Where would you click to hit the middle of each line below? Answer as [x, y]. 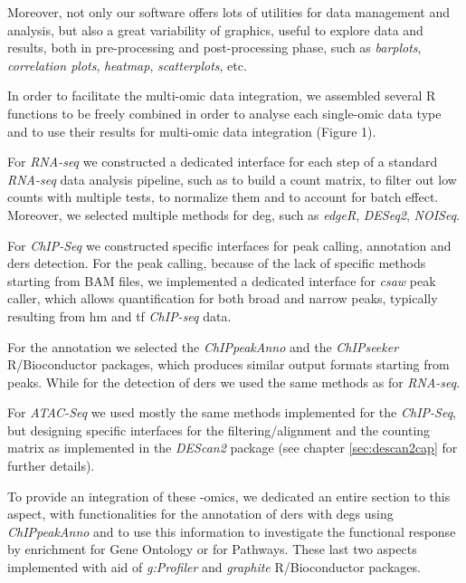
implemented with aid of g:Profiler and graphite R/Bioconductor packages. [214, 567]
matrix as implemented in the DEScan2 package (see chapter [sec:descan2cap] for [233, 448]
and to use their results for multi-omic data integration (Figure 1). [192, 131]
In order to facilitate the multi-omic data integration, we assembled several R [222, 96]
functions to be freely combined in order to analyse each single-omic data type [224, 113]
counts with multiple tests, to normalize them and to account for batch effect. [223, 197]
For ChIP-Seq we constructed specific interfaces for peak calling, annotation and [229, 245]
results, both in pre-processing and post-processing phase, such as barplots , [214, 48]
